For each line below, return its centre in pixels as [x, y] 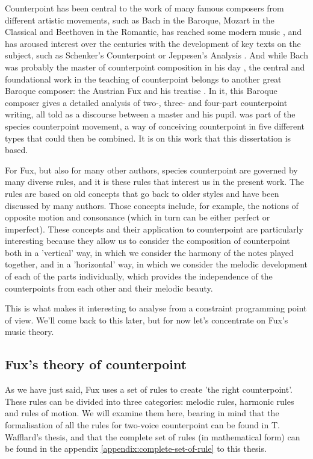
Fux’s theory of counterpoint [96, 364]
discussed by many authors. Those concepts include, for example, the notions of [152, 205]
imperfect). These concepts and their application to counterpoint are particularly [154, 229]
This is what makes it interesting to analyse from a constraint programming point [156, 308]
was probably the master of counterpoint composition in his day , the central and [155, 67]
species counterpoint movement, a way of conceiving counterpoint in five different [155, 126]
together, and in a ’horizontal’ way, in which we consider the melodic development [156, 264]
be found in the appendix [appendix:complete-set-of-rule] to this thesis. [136, 448]
